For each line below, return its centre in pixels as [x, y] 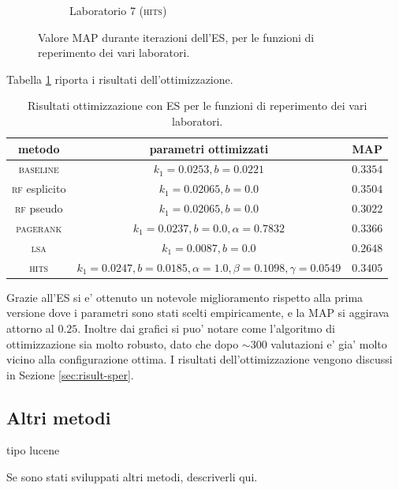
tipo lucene [33, 450]
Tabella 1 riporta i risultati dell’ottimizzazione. [120, 79]
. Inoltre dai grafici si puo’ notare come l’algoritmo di [206, 328]
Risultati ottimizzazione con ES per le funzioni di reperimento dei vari [197, 106]
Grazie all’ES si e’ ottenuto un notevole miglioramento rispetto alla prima [185, 297]
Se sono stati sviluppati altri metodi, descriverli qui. [132, 477]
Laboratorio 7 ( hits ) [118, 10]
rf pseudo [39, 208]
